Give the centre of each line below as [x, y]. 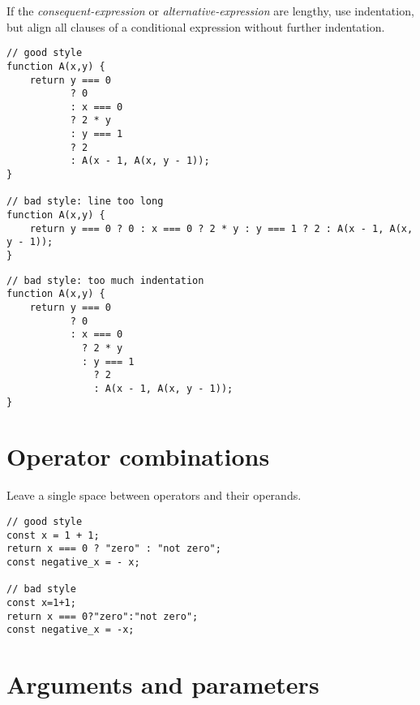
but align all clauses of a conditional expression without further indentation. [196, 26]
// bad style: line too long [85, 202]
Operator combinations [138, 456]
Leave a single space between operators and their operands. [154, 495]
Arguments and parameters [163, 684]
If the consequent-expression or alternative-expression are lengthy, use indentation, [210, 11]
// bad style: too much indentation [105, 280]
